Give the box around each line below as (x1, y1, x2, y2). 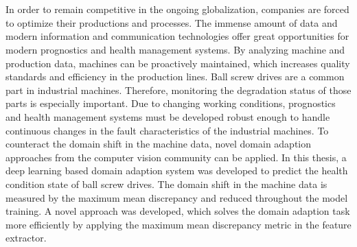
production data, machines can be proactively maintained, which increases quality (5, 56, 350, 70)
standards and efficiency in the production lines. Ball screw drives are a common (5, 69, 345, 84)
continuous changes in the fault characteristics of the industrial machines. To (5, 123, 329, 137)
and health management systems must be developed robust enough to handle (5, 109, 330, 123)
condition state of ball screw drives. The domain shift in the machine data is (5, 176, 327, 191)
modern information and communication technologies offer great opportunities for (5, 29, 349, 43)
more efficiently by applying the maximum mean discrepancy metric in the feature (5, 217, 352, 231)
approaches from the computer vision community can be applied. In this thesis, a (5, 150, 347, 164)
